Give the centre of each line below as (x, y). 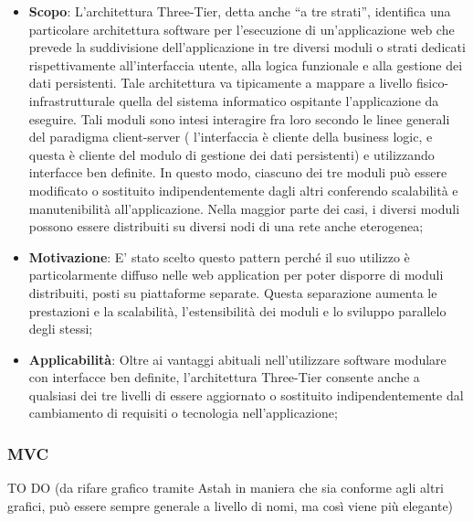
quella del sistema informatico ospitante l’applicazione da (279, 100)
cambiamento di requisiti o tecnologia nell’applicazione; (183, 413)
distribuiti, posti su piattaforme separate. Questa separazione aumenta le (233, 292)
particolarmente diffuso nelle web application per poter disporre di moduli (236, 275)
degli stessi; (61, 329)
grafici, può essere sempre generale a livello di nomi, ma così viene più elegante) (231, 505)
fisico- (432, 83)
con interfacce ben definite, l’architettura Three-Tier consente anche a (224, 377)
